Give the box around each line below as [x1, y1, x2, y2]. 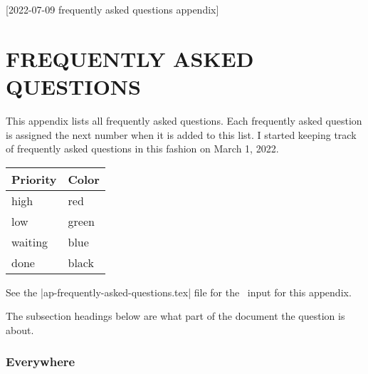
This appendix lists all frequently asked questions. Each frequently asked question [6, 113, 362, 128]
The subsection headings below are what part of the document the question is [6, 308, 345, 323]
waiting [11, 233, 48, 250]
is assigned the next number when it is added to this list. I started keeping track [6, 127, 357, 142]
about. [6, 322, 34, 337]
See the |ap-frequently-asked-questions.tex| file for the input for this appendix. [6, 284, 352, 299]
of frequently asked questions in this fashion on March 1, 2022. [6, 141, 279, 156]
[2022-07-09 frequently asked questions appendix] [6, 2, 219, 16]
